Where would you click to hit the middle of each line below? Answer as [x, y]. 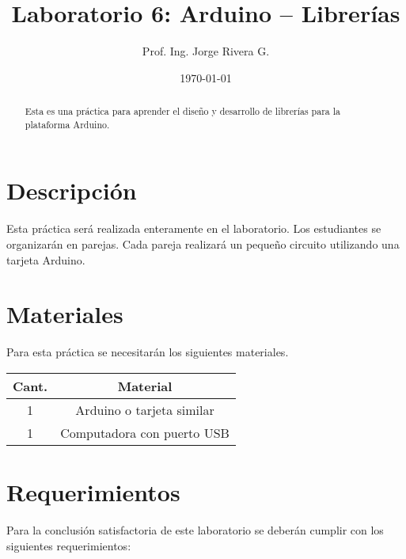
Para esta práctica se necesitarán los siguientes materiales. [148, 352]
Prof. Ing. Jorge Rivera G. [206, 51]
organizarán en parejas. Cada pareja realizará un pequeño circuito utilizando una [203, 243]
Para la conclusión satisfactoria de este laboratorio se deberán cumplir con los [195, 529]
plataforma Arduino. [67, 124]
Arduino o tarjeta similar [145, 409]
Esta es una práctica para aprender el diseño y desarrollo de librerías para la [182, 111]
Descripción [72, 190]
